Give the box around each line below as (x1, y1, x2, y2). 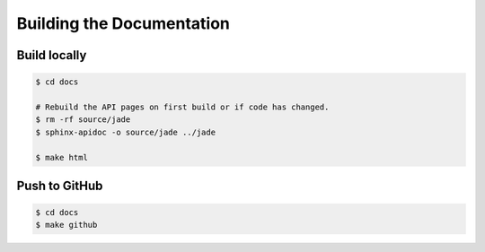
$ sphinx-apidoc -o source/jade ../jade (35, 126, 216, 137)
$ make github (35, 220, 98, 230)
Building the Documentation (16, 13, 231, 33)
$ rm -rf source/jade (35, 115, 131, 125)
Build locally (16, 48, 87, 63)
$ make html (35, 152, 89, 162)
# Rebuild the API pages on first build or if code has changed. (35, 101, 330, 112)
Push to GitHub (16, 178, 103, 193)
